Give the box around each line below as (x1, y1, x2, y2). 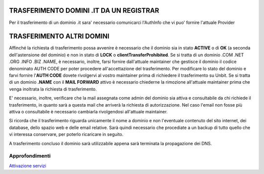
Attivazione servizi (9, 163, 46, 169)
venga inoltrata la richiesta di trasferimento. (9, 86, 97, 92)
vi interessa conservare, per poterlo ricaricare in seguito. (9, 131, 124, 137)
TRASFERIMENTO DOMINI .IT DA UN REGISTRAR (9, 6, 159, 15)
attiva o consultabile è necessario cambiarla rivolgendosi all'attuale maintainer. (9, 109, 168, 114)
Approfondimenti (9, 152, 51, 159)
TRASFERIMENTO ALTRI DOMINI (9, 32, 110, 41)
